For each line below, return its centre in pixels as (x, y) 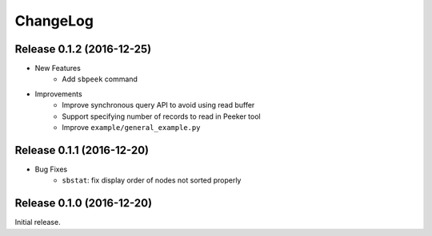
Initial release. (38, 222)
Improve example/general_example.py (131, 128)
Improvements (59, 94)
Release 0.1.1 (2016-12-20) (82, 150)
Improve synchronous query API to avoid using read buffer (158, 105)
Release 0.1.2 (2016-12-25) (83, 49)
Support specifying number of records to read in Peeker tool (161, 116)
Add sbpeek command (100, 79)
